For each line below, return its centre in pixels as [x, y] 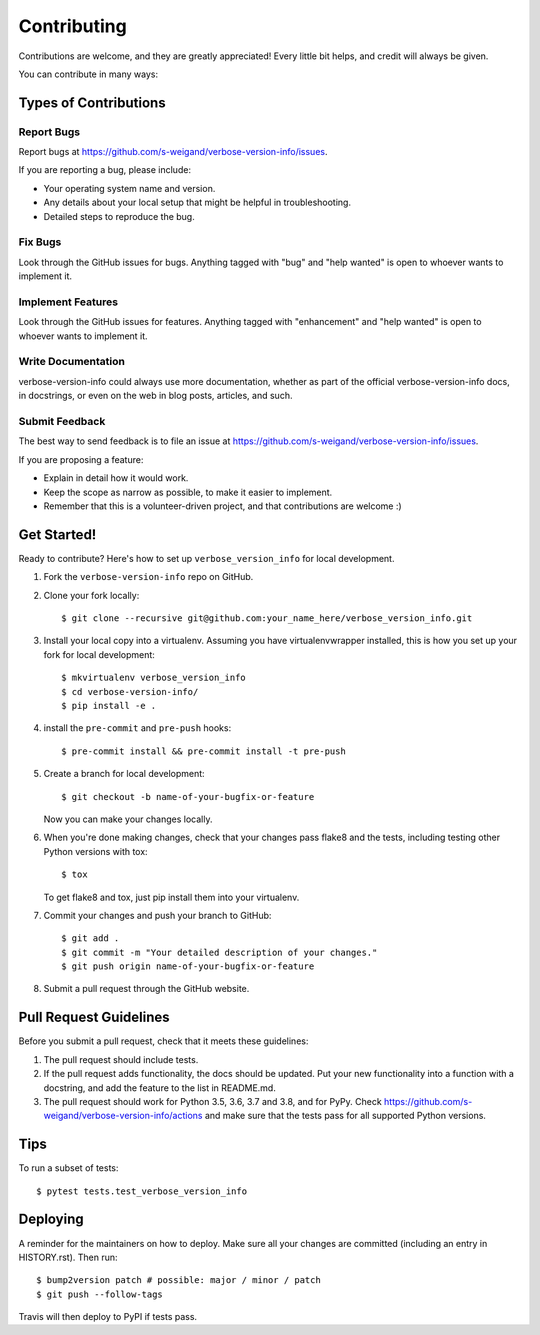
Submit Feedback [62, 422]
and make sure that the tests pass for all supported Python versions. [345, 1116]
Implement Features [68, 302]
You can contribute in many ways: [88, 74]
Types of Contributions [92, 102]
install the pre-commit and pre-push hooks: [137, 728]
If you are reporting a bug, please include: [105, 170]
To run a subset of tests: [68, 1168]
